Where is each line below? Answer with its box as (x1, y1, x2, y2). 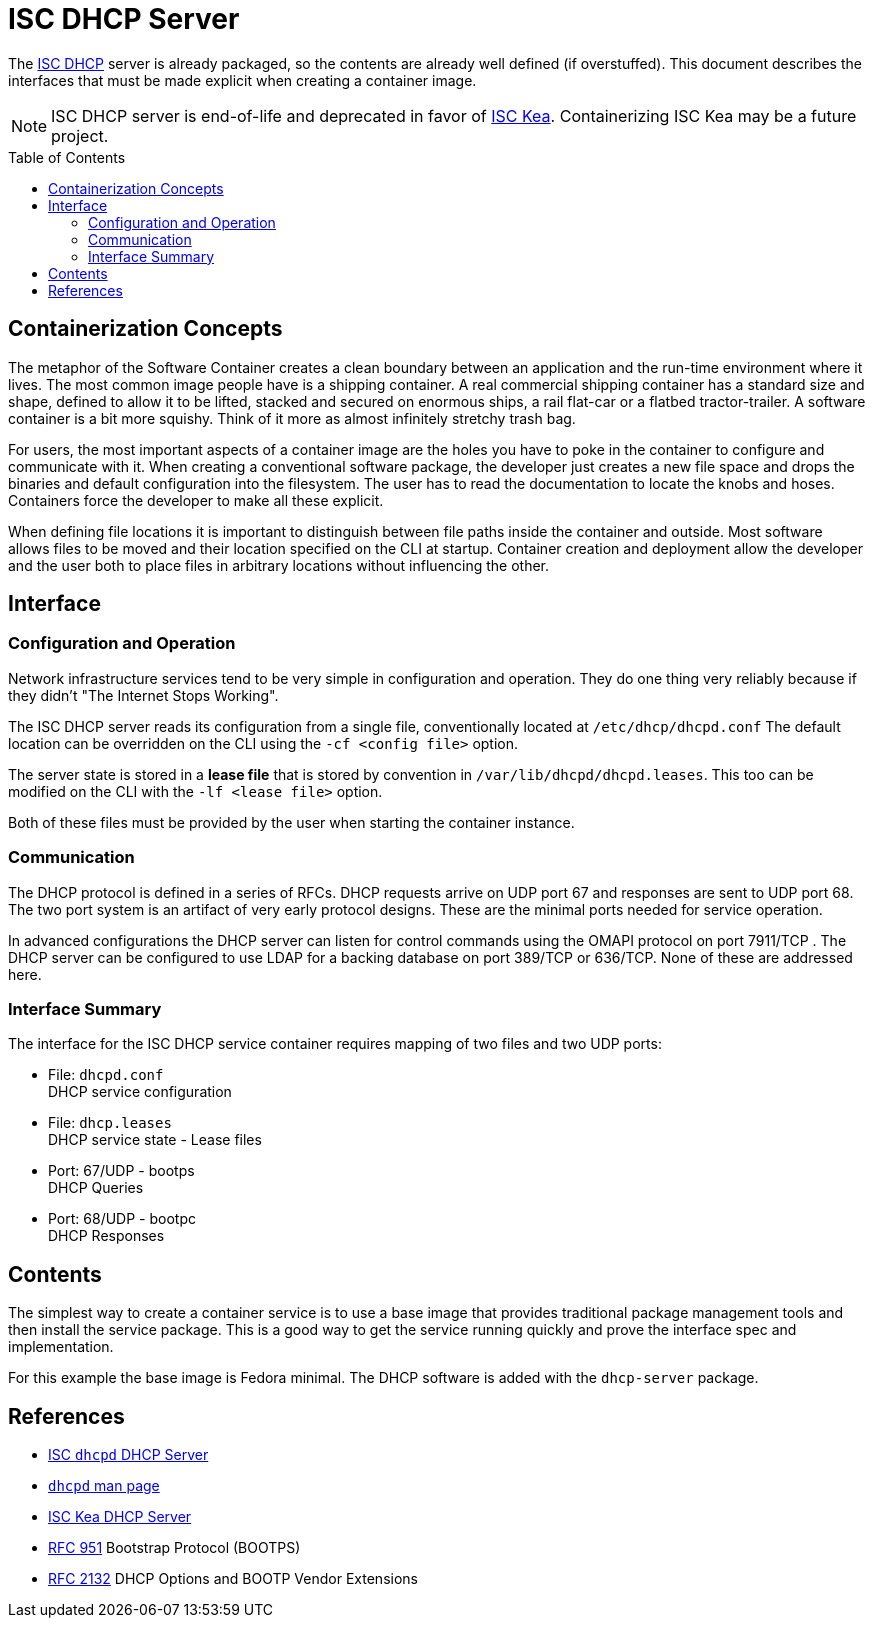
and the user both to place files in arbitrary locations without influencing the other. (8, 556, 550, 574)
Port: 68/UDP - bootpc (48, 1210, 196, 1228)
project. (51, 125, 109, 146)
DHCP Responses (48, 1227, 165, 1245)
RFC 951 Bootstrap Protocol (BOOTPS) (48, 1539, 301, 1556)
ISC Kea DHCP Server (48, 1508, 192, 1525)
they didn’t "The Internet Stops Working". (8, 686, 279, 704)
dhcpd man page (48, 1477, 160, 1494)
